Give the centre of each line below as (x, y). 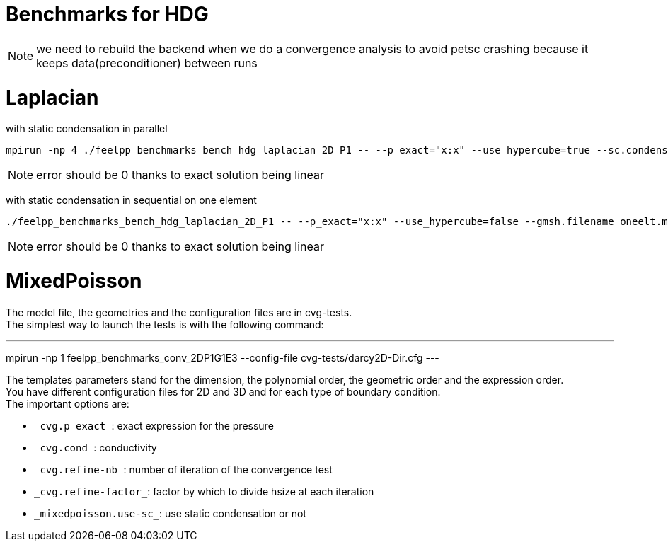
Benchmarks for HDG (107, 14)
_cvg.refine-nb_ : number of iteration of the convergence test (183, 469)
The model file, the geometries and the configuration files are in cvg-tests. (179, 312)
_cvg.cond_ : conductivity (96, 447)
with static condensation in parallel (87, 129)
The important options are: (68, 403)
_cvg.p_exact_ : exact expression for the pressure (154, 425)
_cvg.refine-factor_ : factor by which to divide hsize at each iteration (204, 491)
